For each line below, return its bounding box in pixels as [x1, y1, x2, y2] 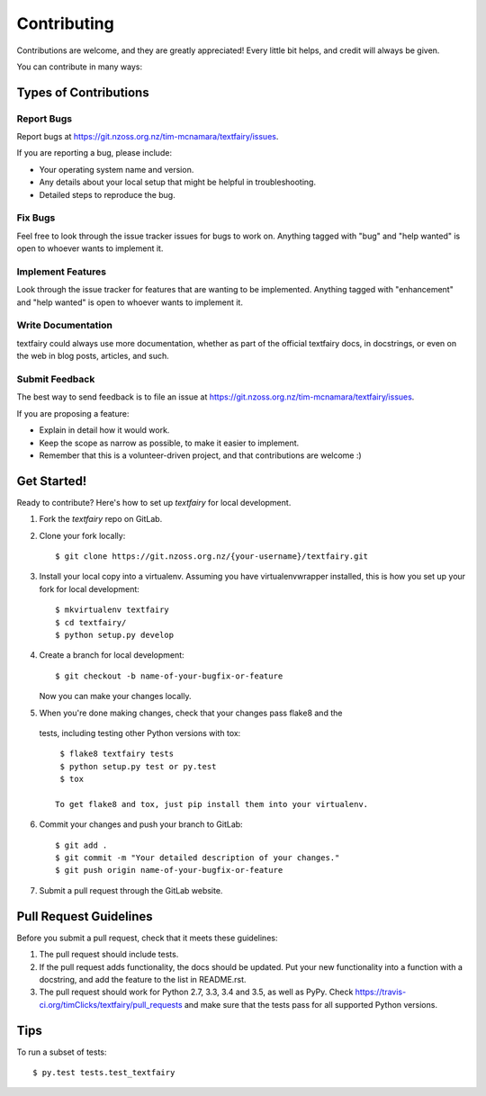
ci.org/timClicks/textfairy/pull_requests [39, 999, 184, 1010]
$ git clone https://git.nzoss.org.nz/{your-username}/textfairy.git [55, 552, 369, 561]
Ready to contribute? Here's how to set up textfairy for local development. [16, 497, 292, 508]
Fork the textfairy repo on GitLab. [39, 514, 163, 525]
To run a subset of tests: [16, 1047, 107, 1057]
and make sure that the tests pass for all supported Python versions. [184, 999, 438, 1010]
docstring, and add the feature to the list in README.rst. [39, 974, 247, 984]
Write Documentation [16, 319, 112, 332]
